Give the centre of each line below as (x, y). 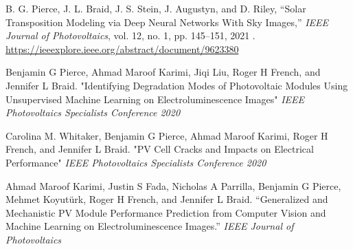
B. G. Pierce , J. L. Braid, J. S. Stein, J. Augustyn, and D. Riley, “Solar (156, 8)
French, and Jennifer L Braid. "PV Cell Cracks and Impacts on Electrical (160, 149)
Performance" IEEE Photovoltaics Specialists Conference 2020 (136, 162)
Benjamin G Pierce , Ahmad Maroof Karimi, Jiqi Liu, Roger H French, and (163, 72)
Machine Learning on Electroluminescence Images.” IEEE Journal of (150, 226)
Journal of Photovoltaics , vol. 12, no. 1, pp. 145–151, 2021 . (130, 35)
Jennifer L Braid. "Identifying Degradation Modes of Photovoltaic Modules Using (177, 85)
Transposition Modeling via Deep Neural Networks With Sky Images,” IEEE (167, 22)
